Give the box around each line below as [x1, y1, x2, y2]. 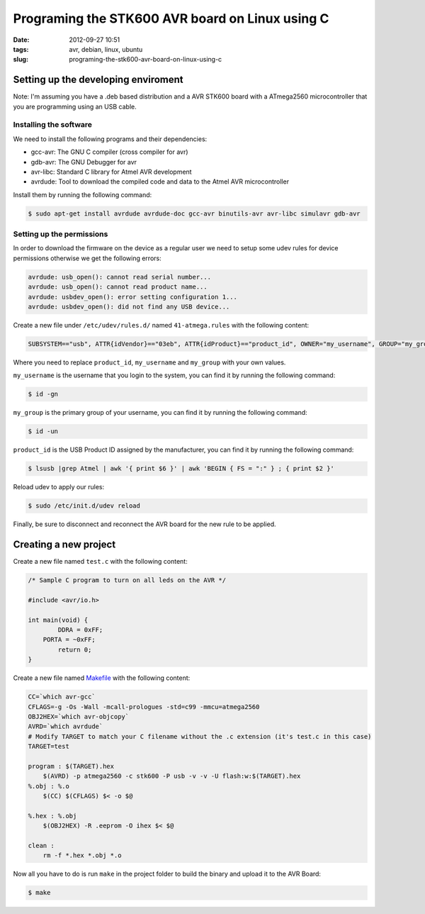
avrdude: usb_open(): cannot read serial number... [28, 273, 212, 281]
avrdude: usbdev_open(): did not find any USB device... [28, 302, 230, 311]
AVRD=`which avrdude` [28, 723, 103, 730]
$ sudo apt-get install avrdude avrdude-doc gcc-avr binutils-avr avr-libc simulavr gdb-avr [28, 209, 361, 218]
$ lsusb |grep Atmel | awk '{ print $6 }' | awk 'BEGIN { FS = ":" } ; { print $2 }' [28, 464, 334, 473]
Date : [13, 35, 30, 44]
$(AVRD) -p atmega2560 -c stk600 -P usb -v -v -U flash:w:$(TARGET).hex [42, 772, 301, 780]
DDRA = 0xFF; [57, 626, 103, 634]
